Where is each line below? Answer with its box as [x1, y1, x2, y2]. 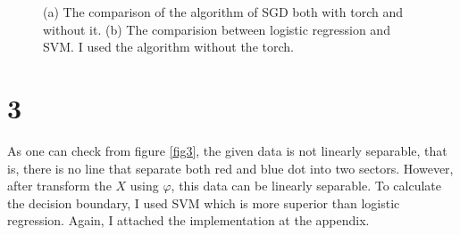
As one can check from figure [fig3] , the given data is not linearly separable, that [7, 141, 447, 159]
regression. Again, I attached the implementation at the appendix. [7, 211, 370, 230]
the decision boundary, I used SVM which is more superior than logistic [7, 193, 400, 212]
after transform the [7, 176, 112, 195]
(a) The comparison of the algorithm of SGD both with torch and [43, 3, 404, 20]
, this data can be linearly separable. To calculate [171, 176, 442, 195]
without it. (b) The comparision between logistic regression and [43, 20, 390, 38]
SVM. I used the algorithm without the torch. [43, 37, 294, 56]
